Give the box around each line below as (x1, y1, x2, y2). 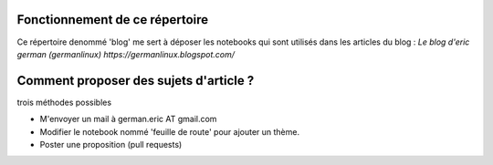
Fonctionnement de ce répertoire (16, 12, 209, 27)
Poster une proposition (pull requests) (39, 139, 183, 150)
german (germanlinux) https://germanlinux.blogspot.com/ (16, 48, 235, 59)
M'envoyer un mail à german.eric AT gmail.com (39, 114, 217, 125)
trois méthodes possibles (16, 97, 112, 108)
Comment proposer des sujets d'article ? (16, 73, 255, 88)
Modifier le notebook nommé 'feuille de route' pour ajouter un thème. (39, 126, 300, 137)
